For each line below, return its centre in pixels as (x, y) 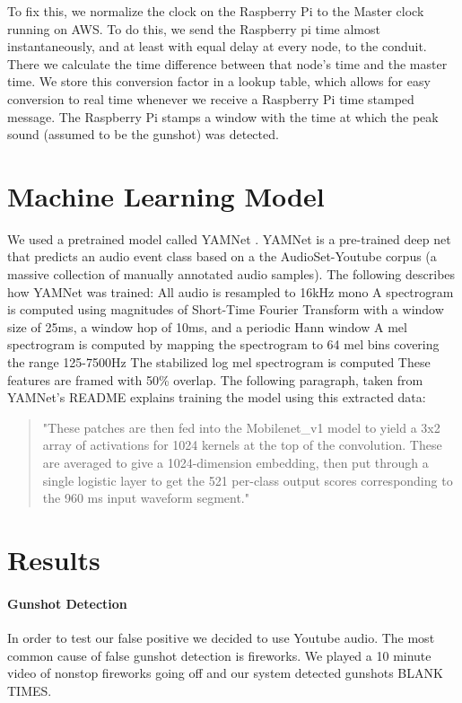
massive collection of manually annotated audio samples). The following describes (231, 274)
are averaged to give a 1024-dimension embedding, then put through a (235, 462)
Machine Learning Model (166, 195)
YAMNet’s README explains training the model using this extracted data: (217, 397)
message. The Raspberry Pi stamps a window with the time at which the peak (223, 116)
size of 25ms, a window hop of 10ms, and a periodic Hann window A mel (207, 326)
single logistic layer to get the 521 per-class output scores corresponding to (248, 480)
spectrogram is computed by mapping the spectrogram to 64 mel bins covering (223, 344)
